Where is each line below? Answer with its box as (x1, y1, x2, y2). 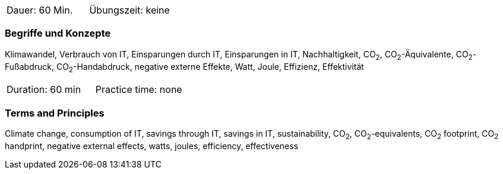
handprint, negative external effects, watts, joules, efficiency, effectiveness (5, 140, 299, 151)
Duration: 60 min (7, 83, 81, 96)
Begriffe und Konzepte (5, 27, 111, 40)
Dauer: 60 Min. (7, 4, 73, 16)
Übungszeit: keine (89, 4, 170, 16)
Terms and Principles (5, 107, 105, 119)
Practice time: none (95, 83, 182, 96)
